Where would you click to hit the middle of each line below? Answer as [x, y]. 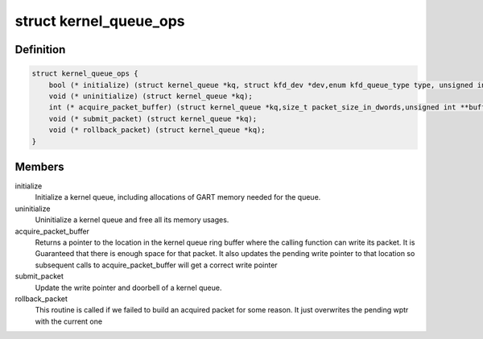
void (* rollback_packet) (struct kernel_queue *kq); [157, 130]
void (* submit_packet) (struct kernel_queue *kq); [153, 118]
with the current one [69, 321]
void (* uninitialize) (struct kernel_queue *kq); [151, 96]
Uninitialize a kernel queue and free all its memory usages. [132, 220]
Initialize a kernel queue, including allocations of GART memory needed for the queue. [178, 197]
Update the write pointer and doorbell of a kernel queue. [128, 287]
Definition [40, 50]
